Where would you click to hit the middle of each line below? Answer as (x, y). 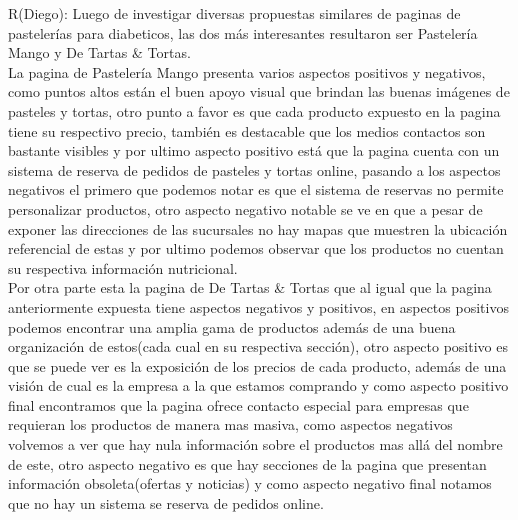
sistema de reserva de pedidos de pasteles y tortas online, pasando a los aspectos (254, 169)
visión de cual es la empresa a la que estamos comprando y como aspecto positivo (258, 385)
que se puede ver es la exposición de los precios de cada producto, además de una (257, 365)
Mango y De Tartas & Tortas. (99, 52)
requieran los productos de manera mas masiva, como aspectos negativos (230, 424)
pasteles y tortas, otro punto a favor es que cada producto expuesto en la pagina (254, 110)
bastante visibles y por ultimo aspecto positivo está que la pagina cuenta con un (254, 150)
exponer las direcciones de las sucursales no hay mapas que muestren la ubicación (258, 228)
